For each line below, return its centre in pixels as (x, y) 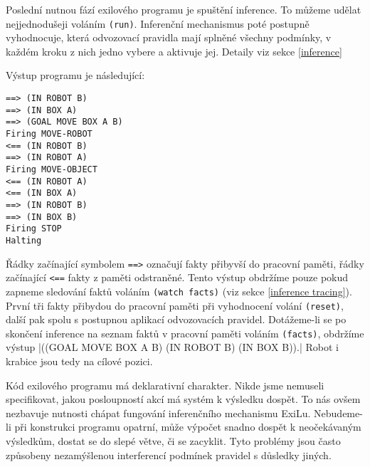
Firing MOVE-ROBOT (49, 134)
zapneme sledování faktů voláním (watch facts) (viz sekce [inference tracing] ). (179, 291)
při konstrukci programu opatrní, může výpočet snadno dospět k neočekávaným (188, 427)
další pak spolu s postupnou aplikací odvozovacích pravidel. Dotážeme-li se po (176, 319)
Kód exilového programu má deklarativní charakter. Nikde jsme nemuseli (165, 385)
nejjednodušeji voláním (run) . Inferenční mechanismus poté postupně (158, 23)
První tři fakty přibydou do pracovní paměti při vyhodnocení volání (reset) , (175, 305)
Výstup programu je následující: (75, 75)
